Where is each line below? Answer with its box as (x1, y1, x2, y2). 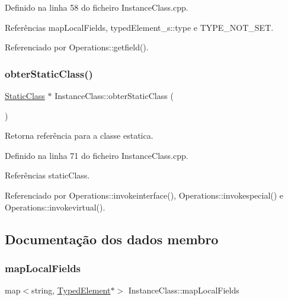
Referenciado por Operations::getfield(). (5, 41, 149, 53)
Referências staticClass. (5, 169, 90, 181)
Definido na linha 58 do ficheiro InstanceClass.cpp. (5, 1, 188, 13)
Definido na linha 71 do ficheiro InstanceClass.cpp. (5, 149, 188, 161)
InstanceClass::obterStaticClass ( (55, 90, 174, 101)
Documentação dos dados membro (5, 229, 219, 248)
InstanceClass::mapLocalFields (128, 284, 239, 296)
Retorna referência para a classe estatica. (5, 129, 153, 142)
